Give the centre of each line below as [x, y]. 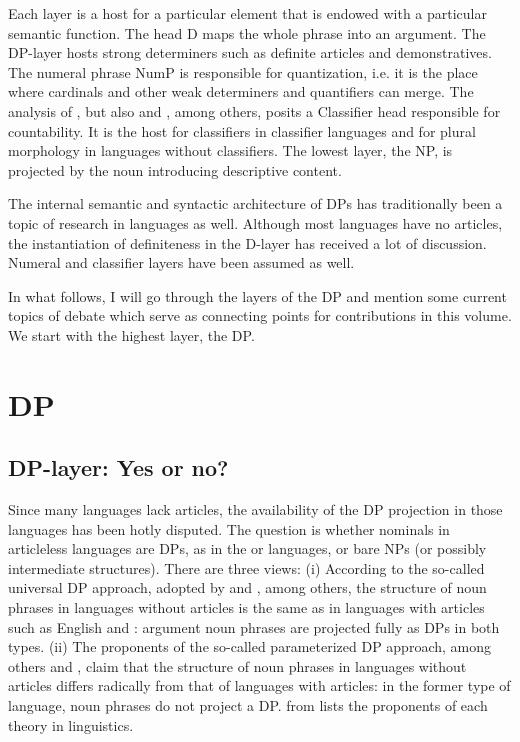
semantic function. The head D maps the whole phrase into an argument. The [247, 32]
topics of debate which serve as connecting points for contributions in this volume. [260, 315]
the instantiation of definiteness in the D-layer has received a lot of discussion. [247, 242]
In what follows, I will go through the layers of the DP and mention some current [257, 295]
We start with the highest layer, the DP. [131, 334]
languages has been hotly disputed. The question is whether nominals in [229, 528]
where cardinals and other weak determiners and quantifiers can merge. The [241, 91]
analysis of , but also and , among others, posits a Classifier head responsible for [254, 110]
